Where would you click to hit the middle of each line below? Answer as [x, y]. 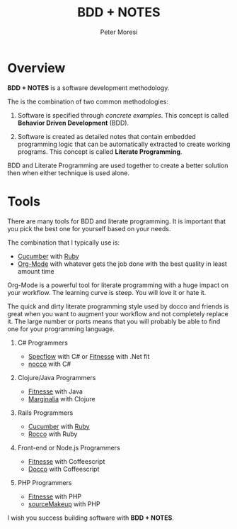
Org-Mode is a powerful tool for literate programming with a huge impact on [118, 285]
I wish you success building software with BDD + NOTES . [91, 518]
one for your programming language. [61, 329]
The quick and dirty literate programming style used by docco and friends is [118, 306]
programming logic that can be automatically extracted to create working [124, 144]
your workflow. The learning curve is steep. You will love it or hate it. [107, 292]
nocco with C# [50, 364]
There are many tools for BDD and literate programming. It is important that [117, 221]
